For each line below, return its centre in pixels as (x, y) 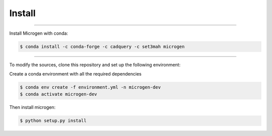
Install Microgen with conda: (39, 33)
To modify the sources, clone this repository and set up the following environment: (95, 64)
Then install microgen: (32, 107)
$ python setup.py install (53, 121)
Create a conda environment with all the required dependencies (76, 74)
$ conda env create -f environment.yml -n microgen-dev (90, 87)
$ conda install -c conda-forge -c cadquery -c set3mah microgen (102, 46)
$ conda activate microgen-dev (59, 94)
